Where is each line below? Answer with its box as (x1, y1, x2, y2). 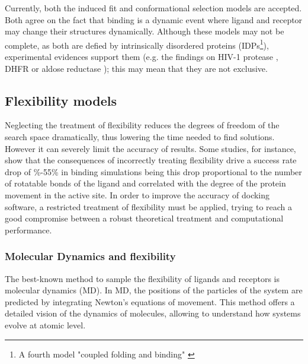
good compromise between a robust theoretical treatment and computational (5, 212, 284, 224)
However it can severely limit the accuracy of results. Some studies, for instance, (5, 142, 296, 154)
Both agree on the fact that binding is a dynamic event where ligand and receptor (5, 13, 303, 26)
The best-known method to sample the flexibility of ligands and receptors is (5, 272, 280, 284)
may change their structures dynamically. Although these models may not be (5, 25, 284, 37)
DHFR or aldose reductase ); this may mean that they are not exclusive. (5, 62, 268, 74)
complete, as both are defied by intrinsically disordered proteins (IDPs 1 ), (5, 37, 269, 51)
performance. (5, 223, 52, 236)
